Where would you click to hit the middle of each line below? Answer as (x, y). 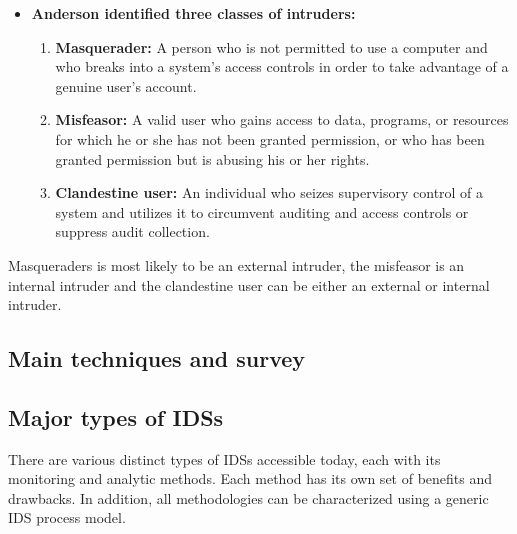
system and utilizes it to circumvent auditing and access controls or (262, 211)
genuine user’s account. (126, 85)
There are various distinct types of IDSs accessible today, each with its (224, 458)
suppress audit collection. (132, 231)
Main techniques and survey (157, 358)
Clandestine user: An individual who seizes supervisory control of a (269, 192)
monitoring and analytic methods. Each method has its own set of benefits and (250, 478)
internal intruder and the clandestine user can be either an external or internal (249, 284)
